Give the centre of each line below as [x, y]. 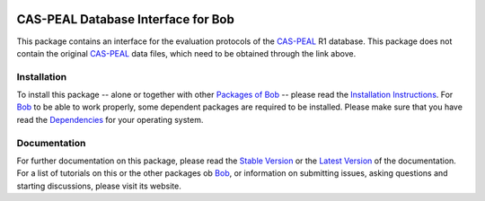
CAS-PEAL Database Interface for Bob [126, 19]
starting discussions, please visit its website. [99, 186]
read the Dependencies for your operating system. [110, 119]
